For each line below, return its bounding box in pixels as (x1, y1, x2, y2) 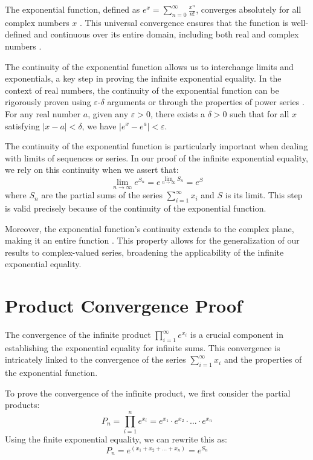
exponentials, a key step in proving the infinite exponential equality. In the (5, 72, 282, 85)
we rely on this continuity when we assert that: (5, 163, 179, 176)
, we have (82, 119, 117, 132)
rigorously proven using (5, 96, 91, 108)
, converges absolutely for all (196, 3, 302, 15)
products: (5, 398, 40, 411)
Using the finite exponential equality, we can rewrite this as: (5, 433, 227, 445)
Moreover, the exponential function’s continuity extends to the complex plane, (5, 222, 294, 235)
